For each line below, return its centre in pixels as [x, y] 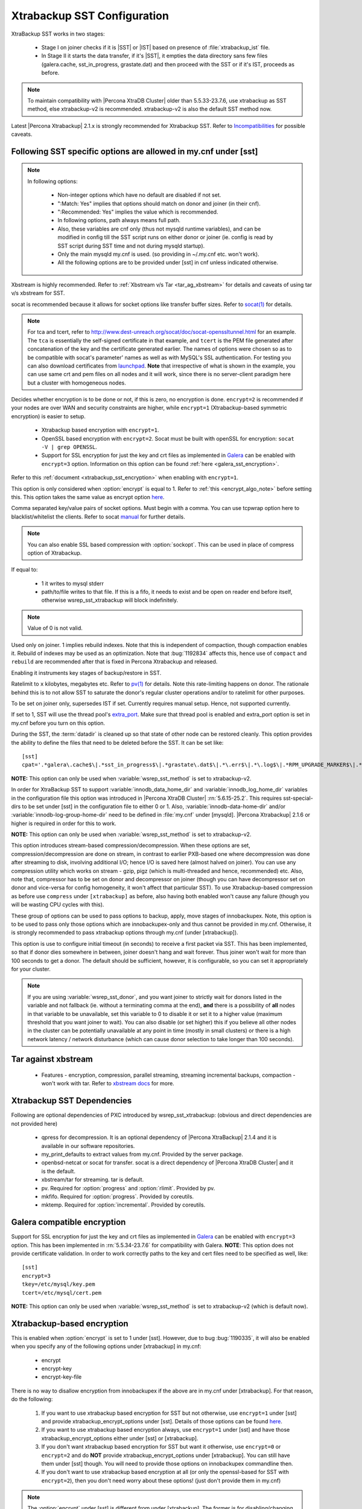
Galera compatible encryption [68, 1222]
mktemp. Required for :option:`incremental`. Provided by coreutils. [123, 1205]
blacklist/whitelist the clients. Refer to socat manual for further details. [98, 517]
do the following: [32, 1399]
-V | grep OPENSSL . [69, 447]
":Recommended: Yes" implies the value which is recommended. [138, 212]
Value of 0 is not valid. [55, 628]
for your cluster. [31, 969]
